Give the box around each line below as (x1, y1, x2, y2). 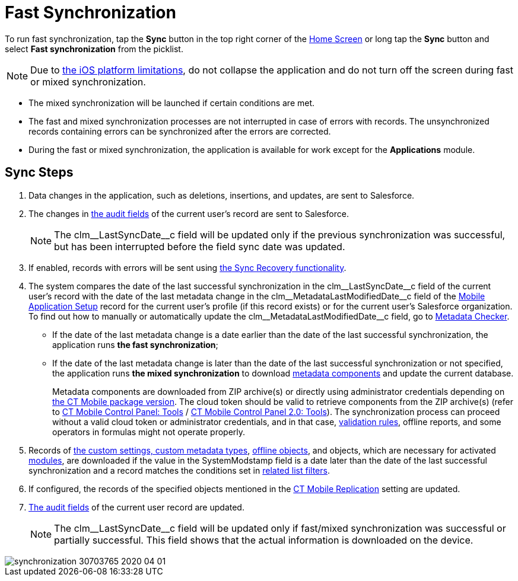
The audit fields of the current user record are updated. (28, 502, 244, 512)
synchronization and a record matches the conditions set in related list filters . (28, 465, 330, 475)
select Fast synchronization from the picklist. (5, 43, 183, 54)
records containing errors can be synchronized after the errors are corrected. (28, 126, 331, 136)
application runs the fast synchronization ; (52, 339, 218, 350)
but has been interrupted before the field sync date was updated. (54, 240, 345, 253)
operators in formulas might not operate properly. (52, 426, 246, 437)
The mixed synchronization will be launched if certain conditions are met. (28, 97, 315, 108)
